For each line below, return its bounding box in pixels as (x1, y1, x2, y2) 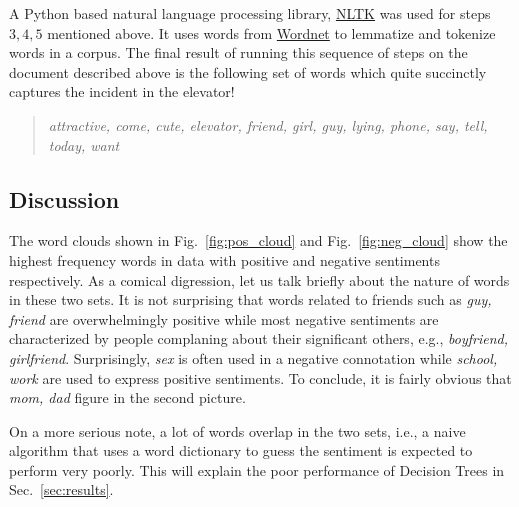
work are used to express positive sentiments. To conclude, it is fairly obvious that (9, 367, 512, 388)
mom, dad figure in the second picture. (9, 387, 246, 408)
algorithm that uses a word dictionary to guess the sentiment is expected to (9, 440, 473, 461)
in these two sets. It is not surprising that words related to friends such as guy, (9, 289, 492, 310)
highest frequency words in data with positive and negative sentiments (9, 249, 440, 270)
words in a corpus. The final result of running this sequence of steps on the (9, 42, 468, 63)
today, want (48, 134, 120, 155)
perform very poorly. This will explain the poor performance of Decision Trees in (9, 459, 505, 480)
